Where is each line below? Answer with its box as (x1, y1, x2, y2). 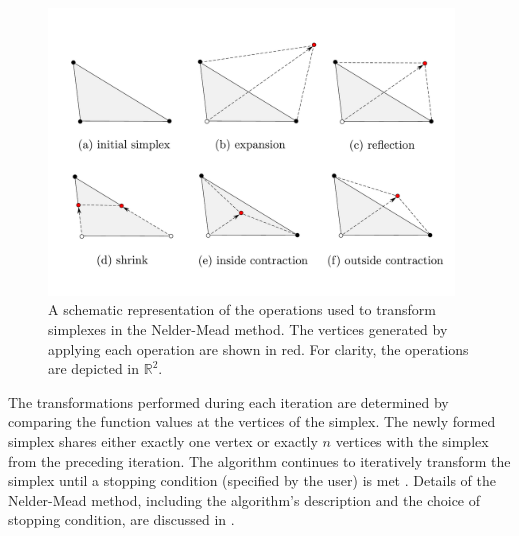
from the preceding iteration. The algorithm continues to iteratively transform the (8, 450, 511, 471)
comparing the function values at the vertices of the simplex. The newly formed (8, 411, 496, 432)
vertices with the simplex (335, 430, 489, 451)
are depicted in (48, 358, 140, 379)
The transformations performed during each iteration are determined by (8, 391, 449, 412)
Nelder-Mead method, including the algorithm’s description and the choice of (8, 489, 481, 510)
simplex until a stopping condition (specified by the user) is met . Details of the (8, 470, 496, 491)
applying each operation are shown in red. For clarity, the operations (48, 338, 469, 359)
